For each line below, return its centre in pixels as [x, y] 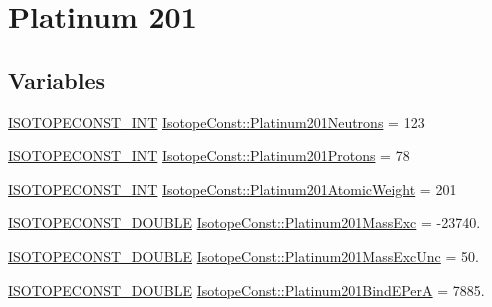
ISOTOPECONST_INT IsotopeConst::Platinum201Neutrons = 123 [216, 121]
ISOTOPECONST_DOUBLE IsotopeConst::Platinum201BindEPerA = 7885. [246, 289]
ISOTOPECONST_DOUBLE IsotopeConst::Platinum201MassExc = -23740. [244, 222]
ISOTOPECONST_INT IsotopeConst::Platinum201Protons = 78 [209, 155]
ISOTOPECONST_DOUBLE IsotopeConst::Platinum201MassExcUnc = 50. [243, 255]
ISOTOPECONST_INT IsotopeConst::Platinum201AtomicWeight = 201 [232, 188]
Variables [57, 79]
